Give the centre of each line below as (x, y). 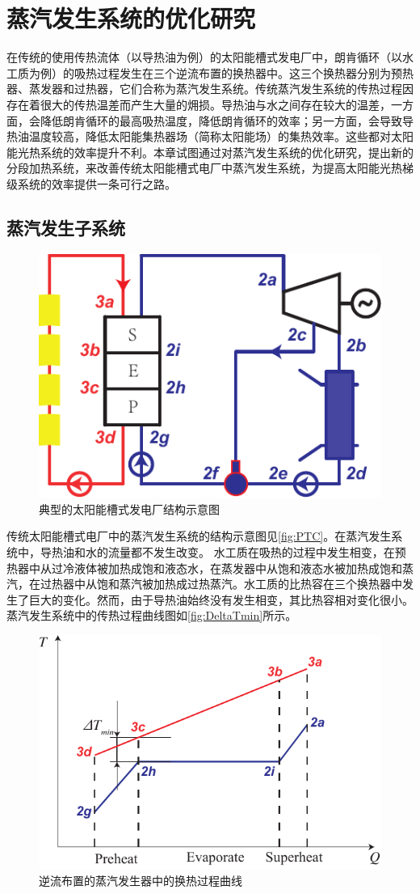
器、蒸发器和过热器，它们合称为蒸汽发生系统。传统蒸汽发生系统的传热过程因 (210, 89)
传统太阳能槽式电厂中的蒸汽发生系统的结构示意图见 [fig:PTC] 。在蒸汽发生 (199, 536)
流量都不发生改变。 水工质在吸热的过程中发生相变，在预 (257, 552)
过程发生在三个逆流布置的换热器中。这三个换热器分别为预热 (255, 72)
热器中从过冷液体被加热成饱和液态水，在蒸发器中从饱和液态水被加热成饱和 (204, 568)
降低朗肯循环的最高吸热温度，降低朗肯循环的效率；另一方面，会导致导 (227, 120)
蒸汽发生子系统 (66, 227)
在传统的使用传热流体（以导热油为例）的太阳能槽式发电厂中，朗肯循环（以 (204, 57)
